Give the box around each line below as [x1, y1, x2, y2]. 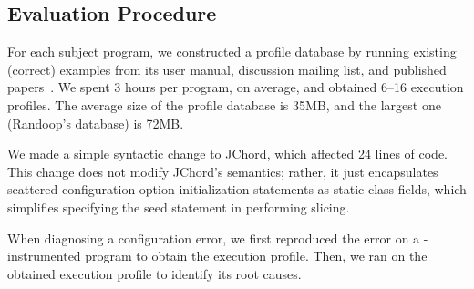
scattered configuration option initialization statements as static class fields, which [7, 180, 467, 199]
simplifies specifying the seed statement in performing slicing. [7, 197, 350, 216]
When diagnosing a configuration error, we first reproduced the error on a [7, 228, 420, 247]
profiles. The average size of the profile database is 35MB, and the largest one [7, 95, 441, 114]
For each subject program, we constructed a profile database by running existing [7, 42, 457, 61]
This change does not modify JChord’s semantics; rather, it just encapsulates [7, 161, 438, 181]
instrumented [7, 246, 81, 265]
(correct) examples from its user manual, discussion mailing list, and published [7, 59, 447, 78]
